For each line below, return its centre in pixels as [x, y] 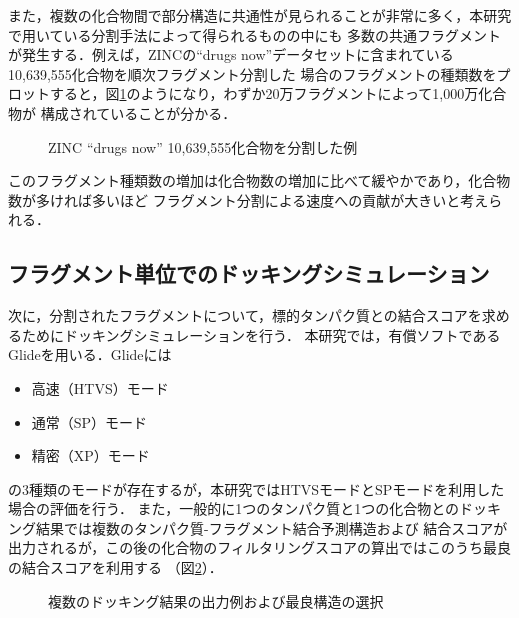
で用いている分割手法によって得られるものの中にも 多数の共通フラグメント [255, 34]
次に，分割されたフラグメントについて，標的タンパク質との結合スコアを [245, 315]
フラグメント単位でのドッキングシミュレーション [249, 273]
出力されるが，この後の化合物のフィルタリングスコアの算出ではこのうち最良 [259, 547]
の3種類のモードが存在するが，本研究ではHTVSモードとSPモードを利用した [256, 488]
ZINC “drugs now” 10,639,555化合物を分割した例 [203, 146]
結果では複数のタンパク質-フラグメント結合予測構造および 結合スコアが [271, 527]
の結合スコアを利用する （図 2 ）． [115, 567]
